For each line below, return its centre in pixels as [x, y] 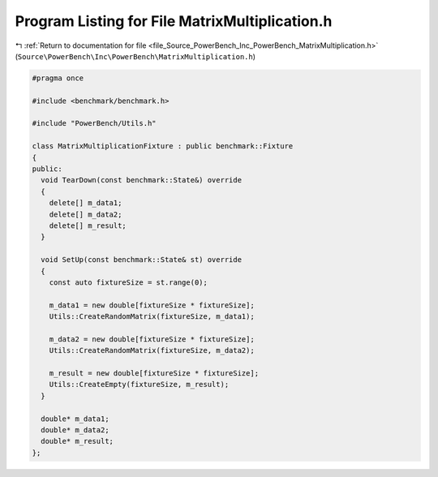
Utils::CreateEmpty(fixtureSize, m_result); [139, 385]
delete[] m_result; [88, 226]
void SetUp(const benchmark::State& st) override [142, 260]
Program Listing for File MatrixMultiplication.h [174, 21]
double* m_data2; [75, 430]
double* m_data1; [75, 419]
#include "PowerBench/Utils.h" [94, 123]
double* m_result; [77, 441]
